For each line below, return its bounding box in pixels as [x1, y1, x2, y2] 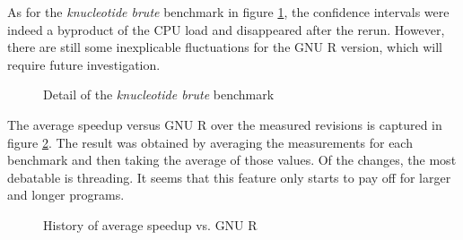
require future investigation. [7, 55, 161, 73]
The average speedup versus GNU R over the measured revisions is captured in [7, 115, 442, 133]
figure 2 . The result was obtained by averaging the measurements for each [7, 133, 413, 151]
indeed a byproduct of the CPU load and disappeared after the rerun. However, [7, 20, 445, 39]
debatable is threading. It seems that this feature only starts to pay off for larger [7, 167, 451, 186]
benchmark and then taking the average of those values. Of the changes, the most [7, 150, 457, 169]
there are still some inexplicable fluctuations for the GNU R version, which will [7, 38, 442, 56]
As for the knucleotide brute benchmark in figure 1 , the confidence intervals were [7, 3, 450, 21]
